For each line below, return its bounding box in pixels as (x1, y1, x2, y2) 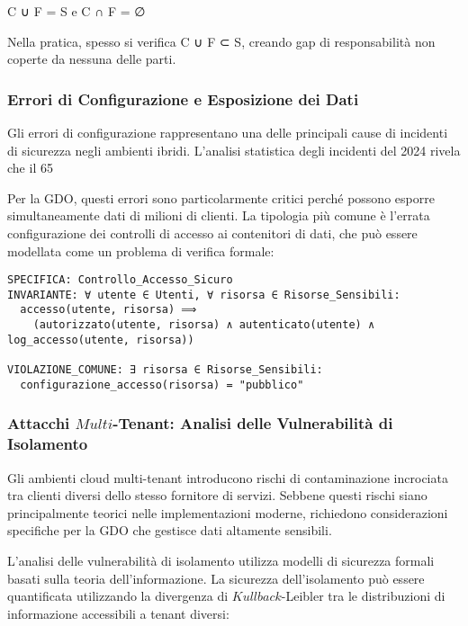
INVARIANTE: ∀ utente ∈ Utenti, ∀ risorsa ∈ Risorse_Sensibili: (7, 288, 400, 301)
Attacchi (7, 412, 70, 434)
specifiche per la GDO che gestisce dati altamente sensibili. (7, 521, 332, 540)
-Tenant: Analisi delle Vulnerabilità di (112, 412, 393, 434)
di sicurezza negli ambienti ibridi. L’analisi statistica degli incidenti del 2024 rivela (7, 140, 461, 159)
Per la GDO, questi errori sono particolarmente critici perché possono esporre (7, 188, 435, 207)
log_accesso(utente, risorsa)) (7, 333, 194, 346)
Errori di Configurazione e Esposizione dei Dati (7, 87, 359, 110)
